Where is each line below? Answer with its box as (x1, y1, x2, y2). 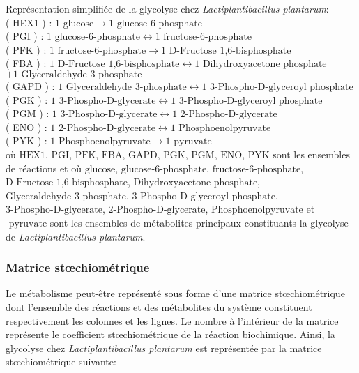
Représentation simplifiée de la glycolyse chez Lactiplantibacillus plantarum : (6, 1, 329, 15)
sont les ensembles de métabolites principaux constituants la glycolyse (49, 215, 349, 229)
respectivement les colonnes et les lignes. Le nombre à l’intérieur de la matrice (6, 313, 339, 328)
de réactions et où (6, 160, 82, 175)
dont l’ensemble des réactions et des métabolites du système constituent (6, 299, 312, 314)
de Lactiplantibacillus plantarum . (6, 229, 146, 243)
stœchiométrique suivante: (6, 354, 116, 369)
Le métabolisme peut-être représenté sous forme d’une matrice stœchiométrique (6, 286, 345, 300)
